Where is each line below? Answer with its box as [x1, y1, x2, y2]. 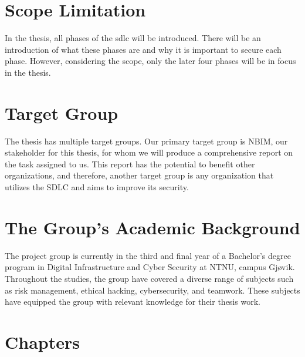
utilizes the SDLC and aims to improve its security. [5, 181, 189, 193]
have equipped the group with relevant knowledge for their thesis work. [5, 295, 260, 308]
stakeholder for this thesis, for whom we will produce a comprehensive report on [5, 146, 293, 159]
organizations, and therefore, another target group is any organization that [5, 169, 274, 181]
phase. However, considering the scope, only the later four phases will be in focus [5, 55, 296, 67]
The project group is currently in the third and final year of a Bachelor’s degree [5, 249, 291, 261]
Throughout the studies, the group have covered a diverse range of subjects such [5, 272, 294, 284]
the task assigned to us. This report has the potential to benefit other [5, 157, 255, 170]
